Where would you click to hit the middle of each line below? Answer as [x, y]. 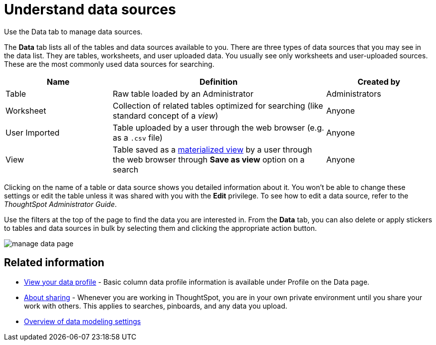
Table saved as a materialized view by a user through [213, 149]
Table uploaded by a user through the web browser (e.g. [218, 127]
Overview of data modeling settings [83, 321]
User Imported [33, 132]
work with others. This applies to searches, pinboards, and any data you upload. [156, 306]
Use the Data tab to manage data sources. [73, 31]
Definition [218, 82]
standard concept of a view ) [166, 115]
